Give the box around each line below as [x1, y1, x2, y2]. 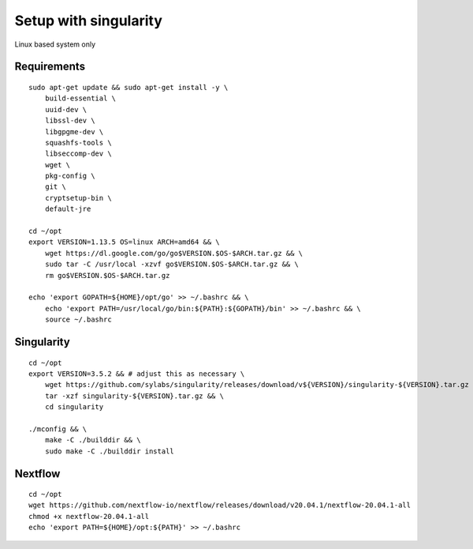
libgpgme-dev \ [44, 127, 104, 136]
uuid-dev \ [44, 105, 88, 114]
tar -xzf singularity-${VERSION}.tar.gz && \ [44, 391, 225, 400]
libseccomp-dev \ [44, 149, 112, 158]
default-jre [44, 205, 91, 213]
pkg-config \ [44, 171, 95, 181]
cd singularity [44, 403, 104, 412]
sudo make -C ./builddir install [44, 446, 175, 456]
